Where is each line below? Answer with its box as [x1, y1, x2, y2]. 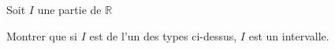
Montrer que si [6, 27, 77, 44]
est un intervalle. [248, 27, 329, 44]
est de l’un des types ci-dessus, [89, 27, 237, 44]
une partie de [37, 2, 102, 17]
